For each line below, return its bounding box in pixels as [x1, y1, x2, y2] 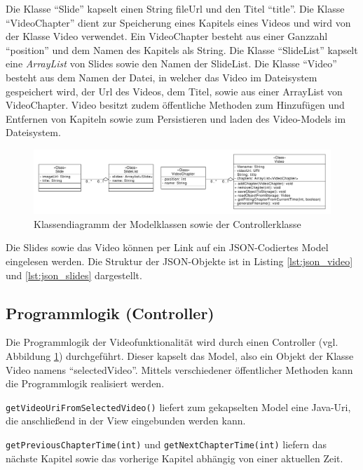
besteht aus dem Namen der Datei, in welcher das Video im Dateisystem [6, 69, 317, 84]
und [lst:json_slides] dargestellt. [6, 267, 142, 282]
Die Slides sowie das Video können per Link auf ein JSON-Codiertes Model [6, 240, 329, 255]
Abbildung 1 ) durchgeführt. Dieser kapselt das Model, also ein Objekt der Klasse [6, 349, 354, 363]
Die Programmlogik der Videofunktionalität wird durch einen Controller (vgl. [6, 335, 338, 349]
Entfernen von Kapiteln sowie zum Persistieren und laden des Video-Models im [6, 111, 346, 126]
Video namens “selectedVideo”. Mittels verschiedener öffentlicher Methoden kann [6, 362, 353, 377]
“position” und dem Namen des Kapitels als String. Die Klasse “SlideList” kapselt [6, 42, 358, 57]
